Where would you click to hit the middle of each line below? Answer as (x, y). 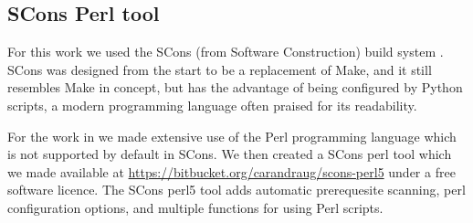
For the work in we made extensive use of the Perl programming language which (232, 136)
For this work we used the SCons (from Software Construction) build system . (226, 52)
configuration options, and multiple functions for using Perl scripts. (195, 207)
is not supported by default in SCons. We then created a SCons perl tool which (230, 154)
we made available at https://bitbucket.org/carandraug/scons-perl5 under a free (231, 171)
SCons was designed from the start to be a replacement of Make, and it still (220, 69)
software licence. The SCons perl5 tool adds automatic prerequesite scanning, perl (236, 190)
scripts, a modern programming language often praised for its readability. (212, 105)
